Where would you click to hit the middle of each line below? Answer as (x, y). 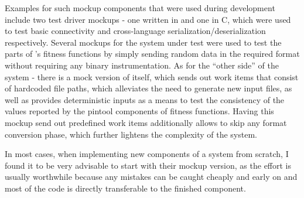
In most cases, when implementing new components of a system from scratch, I (147, 154)
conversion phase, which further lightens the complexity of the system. (131, 134)
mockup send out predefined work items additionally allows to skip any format (146, 122)
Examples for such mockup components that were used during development (140, 8)
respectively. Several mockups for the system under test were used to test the (143, 42)
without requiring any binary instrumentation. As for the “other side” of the (142, 65)
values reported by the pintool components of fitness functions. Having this (139, 111)
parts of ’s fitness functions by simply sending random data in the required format (152, 54)
